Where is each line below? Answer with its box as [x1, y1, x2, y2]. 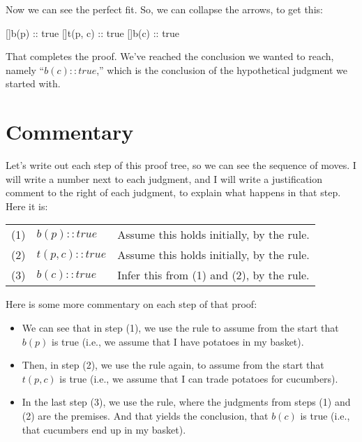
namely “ [6, 62, 45, 77]
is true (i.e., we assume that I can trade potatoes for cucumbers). [59, 371, 338, 385]
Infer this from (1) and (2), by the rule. [117, 267, 310, 283]
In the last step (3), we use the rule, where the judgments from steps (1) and [22, 395, 351, 409]
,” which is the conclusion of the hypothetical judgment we [96, 62, 348, 77]
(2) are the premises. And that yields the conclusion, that [22, 408, 269, 423]
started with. [6, 76, 61, 91]
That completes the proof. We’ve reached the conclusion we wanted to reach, [6, 49, 334, 64]
